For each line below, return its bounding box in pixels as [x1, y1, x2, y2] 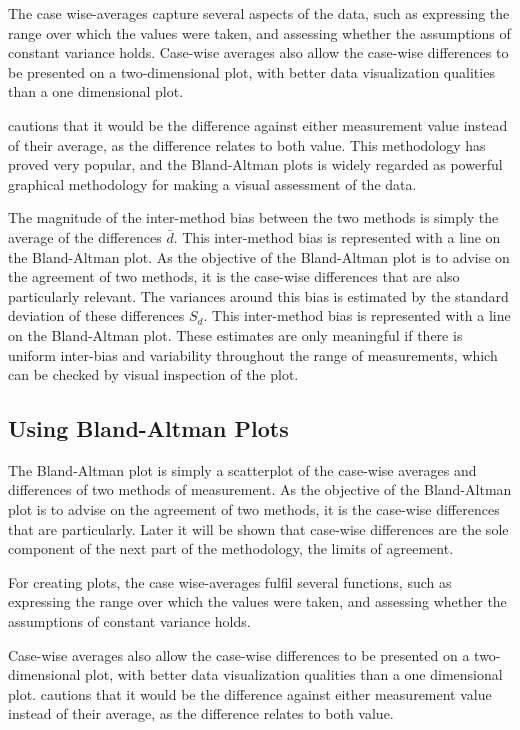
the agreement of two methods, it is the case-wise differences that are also [8, 266, 460, 287]
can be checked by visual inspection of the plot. [8, 364, 299, 385]
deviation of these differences [8, 305, 185, 326]
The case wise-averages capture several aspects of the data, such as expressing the [8, 3, 510, 23]
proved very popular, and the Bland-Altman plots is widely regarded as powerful [8, 154, 503, 175]
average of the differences [8, 226, 162, 247]
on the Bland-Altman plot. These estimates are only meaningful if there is [8, 324, 463, 345]
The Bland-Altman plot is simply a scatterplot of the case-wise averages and [8, 459, 477, 480]
